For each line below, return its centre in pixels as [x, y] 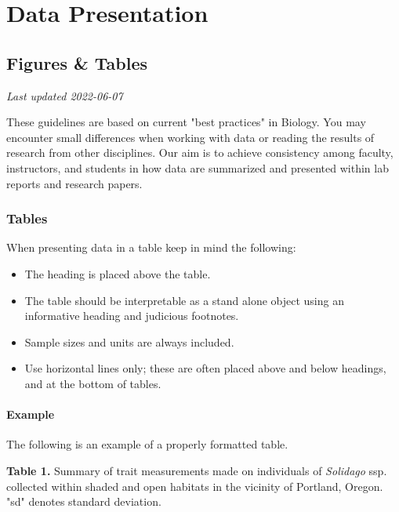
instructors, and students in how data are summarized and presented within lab [198, 167]
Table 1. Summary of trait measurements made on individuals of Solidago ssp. [197, 470]
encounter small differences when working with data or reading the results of [190, 137]
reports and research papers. [74, 183]
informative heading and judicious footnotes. [132, 316]
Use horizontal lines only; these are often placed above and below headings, [205, 368]
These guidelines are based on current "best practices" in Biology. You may [186, 122]
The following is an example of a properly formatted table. [147, 444]
